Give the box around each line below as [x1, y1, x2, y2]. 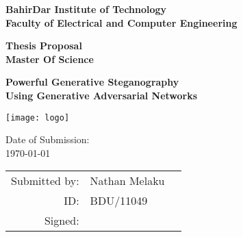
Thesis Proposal [5, 38, 82, 53]
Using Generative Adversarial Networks [5, 88, 198, 102]
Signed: [44, 212, 79, 229]
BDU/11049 [90, 192, 148, 209]
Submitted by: [11, 173, 79, 189]
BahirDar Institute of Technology [5, 2, 167, 16]
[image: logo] [5, 112, 70, 123]
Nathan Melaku [90, 173, 165, 189]
